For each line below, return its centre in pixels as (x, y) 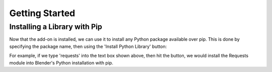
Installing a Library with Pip (56, 27)
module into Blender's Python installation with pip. (61, 62)
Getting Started (42, 13)
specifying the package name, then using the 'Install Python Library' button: (88, 46)
